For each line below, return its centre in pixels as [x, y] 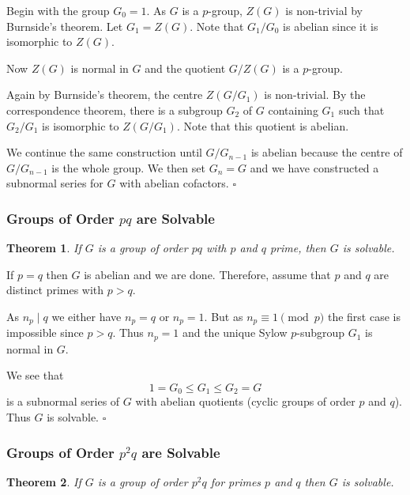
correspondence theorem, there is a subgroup [115, 110]
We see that [35, 375]
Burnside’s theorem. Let [65, 26]
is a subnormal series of [63, 401]
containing [293, 110]
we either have [87, 316]
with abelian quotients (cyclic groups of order [245, 401]
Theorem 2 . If [44, 481]
